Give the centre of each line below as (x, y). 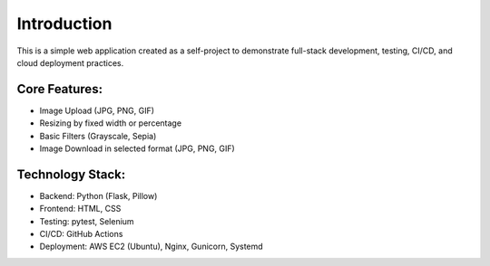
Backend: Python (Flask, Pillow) (98, 195)
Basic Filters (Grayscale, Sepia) (98, 136)
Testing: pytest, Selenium (87, 221)
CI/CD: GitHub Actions (81, 234)
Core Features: (60, 89)
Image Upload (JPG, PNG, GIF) (97, 110)
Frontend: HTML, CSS (80, 209)
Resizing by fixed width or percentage (110, 123)
